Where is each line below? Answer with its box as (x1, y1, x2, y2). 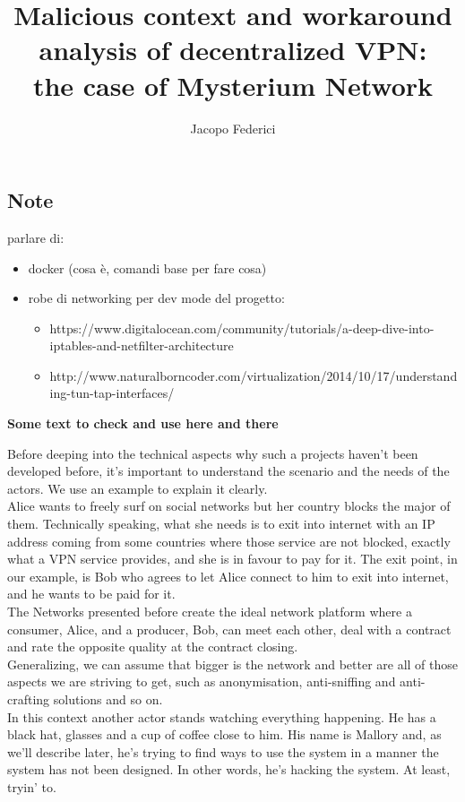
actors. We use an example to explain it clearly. (7, 479, 268, 497)
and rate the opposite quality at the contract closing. (7, 637, 298, 656)
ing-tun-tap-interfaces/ (49, 384, 175, 402)
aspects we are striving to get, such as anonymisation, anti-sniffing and (7, 672, 396, 691)
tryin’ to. (7, 777, 56, 796)
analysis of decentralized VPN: (39, 31, 427, 68)
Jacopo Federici (190, 118, 276, 137)
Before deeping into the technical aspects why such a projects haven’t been (7, 444, 418, 462)
